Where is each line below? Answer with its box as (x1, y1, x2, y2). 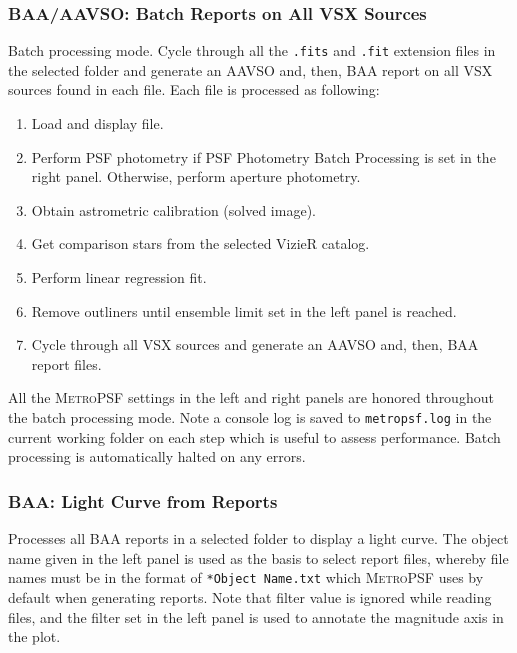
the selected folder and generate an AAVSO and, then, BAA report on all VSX (8, 59, 493, 80)
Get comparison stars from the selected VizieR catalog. (31, 233, 370, 254)
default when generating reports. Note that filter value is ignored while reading (8, 586, 492, 607)
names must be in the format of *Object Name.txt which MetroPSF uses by (8, 567, 484, 588)
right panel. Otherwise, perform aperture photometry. (31, 166, 361, 187)
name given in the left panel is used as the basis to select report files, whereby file (8, 547, 509, 568)
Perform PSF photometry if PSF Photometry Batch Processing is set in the (31, 146, 496, 167)
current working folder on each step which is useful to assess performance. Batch (8, 426, 501, 447)
